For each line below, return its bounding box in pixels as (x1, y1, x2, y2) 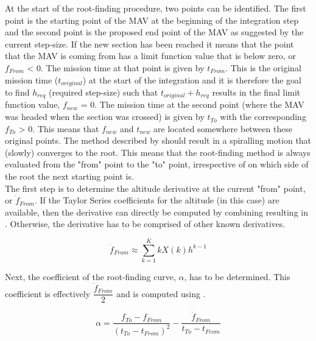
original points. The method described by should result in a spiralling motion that (5, 134, 312, 147)
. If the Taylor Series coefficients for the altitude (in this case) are (34, 194, 279, 206)
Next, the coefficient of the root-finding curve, (5, 270, 176, 283)
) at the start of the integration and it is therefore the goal (82, 73, 302, 86)
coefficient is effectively (5, 287, 91, 300)
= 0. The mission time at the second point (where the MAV (80, 98, 304, 111)
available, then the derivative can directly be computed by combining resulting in (5, 205, 308, 218)
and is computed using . (116, 287, 206, 300)
